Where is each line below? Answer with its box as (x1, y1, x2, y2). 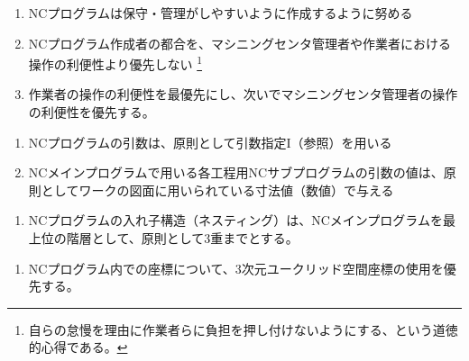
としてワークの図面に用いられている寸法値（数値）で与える (41, 180, 394, 199)
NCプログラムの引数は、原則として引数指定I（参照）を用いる (28, 132, 392, 151)
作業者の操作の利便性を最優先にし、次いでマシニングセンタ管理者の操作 (28, 85, 458, 104)
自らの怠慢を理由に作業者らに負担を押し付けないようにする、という (28, 320, 433, 338)
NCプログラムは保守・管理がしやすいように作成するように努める (28, 4, 413, 22)
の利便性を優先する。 (28, 103, 155, 122)
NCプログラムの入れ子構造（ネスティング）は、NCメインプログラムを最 (28, 211, 455, 230)
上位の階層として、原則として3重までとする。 (28, 229, 299, 247)
